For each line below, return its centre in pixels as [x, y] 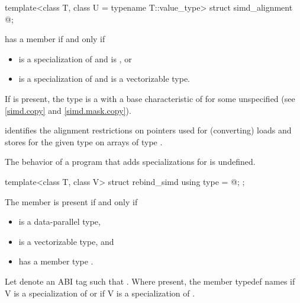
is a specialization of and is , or [75, 58]
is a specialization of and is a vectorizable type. [104, 79]
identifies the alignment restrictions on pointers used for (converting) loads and [148, 130]
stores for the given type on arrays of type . [84, 141]
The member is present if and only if [71, 201]
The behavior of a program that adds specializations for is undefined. [130, 162]
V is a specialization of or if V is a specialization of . [100, 293]
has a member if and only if [55, 39]
